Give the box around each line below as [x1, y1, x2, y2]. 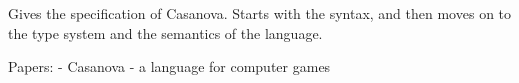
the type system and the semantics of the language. [8, 22, 323, 43]
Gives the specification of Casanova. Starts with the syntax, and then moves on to [8, 3, 512, 23]
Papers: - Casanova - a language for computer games [8, 56, 331, 77]
